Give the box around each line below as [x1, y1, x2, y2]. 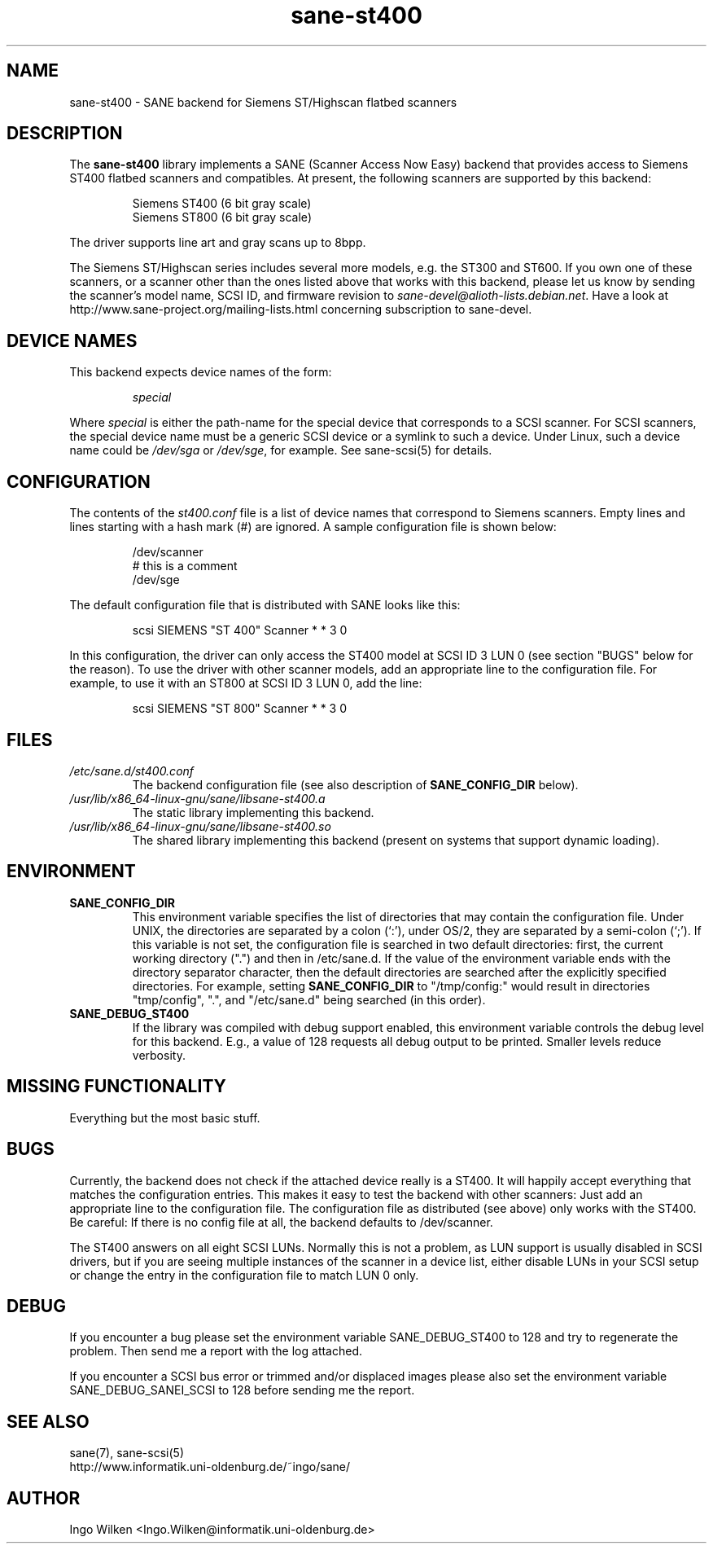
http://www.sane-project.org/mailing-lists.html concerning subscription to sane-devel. [69, 302, 532, 317]
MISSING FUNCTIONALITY [7, 1076, 226, 1097]
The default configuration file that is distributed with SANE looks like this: [69, 598, 461, 613]
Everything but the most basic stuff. [69, 1110, 260, 1125]
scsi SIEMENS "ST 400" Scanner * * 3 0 [132, 623, 348, 638]
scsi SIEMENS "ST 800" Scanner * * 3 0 [132, 701, 347, 716]
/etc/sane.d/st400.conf [69, 763, 195, 778]
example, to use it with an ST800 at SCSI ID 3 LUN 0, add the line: [69, 676, 422, 691]
